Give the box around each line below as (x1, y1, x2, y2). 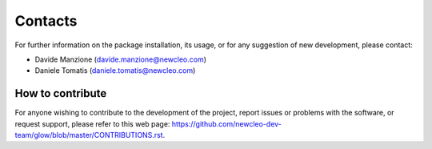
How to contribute (14, 87, 107, 100)
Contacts (14, 12, 78, 30)
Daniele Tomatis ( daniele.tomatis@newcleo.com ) (34, 66, 196, 75)
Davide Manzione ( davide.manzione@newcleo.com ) (34, 54, 207, 64)
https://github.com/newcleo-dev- (171, 119, 282, 128)
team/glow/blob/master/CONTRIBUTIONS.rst (14, 131, 163, 140)
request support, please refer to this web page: (14, 119, 170, 128)
